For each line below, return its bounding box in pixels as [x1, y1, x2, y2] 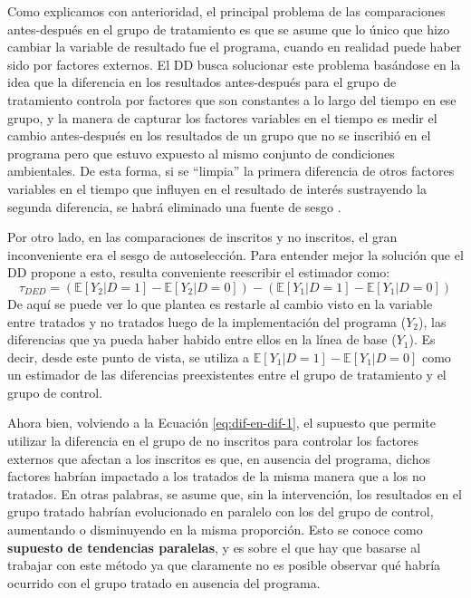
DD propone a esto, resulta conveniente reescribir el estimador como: [7, 263, 390, 282]
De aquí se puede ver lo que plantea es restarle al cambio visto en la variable [7, 294, 433, 313]
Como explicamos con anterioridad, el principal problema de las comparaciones [7, 2, 446, 20]
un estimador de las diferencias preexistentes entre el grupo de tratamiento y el [7, 365, 447, 384]
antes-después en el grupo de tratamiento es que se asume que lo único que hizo [7, 19, 450, 38]
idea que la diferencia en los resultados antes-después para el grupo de [7, 72, 397, 92]
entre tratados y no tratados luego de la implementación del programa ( [7, 312, 407, 331]
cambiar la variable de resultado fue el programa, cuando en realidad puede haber [7, 37, 462, 56]
